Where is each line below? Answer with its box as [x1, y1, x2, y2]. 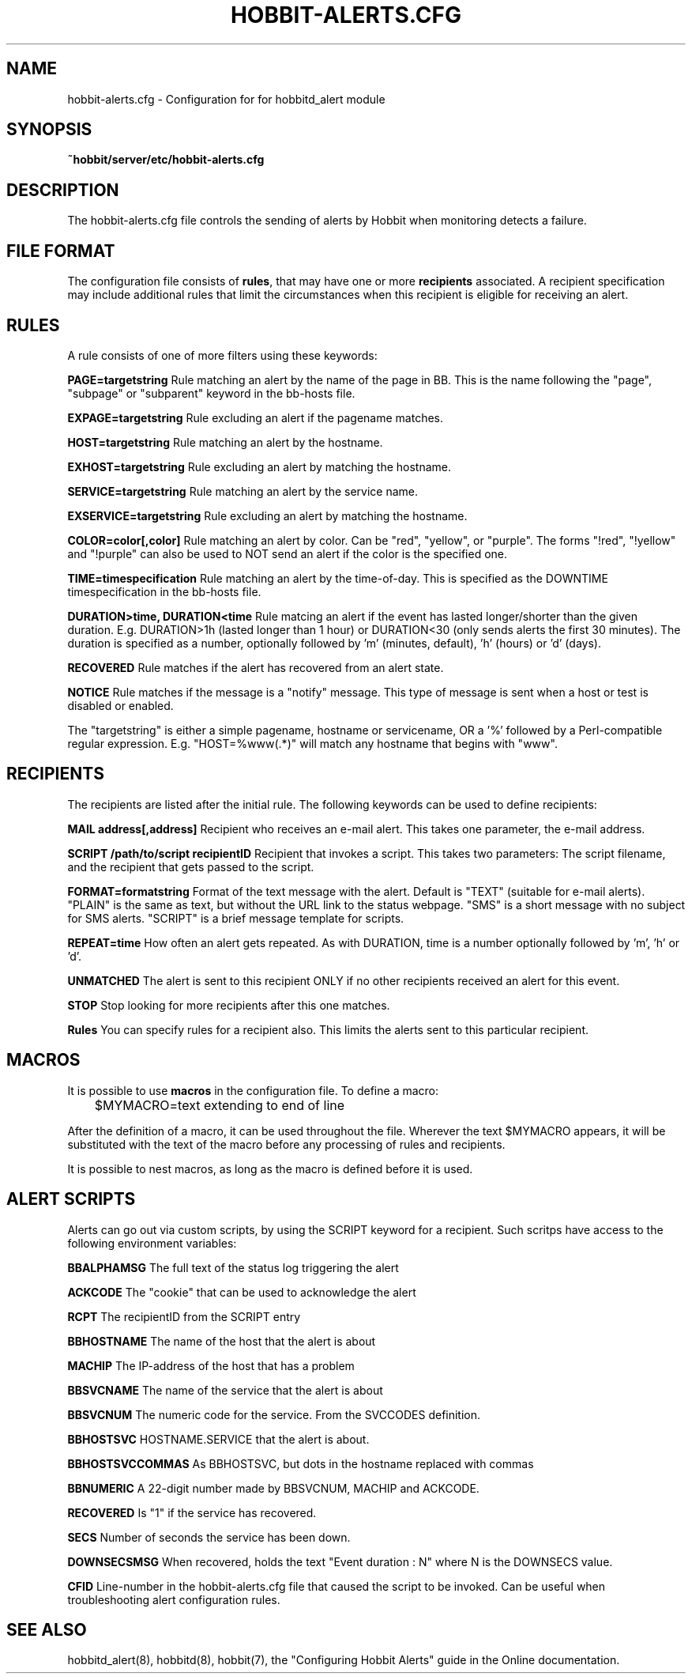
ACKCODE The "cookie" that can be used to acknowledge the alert [67, 1285, 416, 1299]
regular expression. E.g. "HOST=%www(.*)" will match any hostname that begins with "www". [67, 736, 558, 750]
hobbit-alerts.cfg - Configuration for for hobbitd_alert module [67, 92, 385, 106]
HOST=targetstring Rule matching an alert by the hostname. [67, 435, 383, 449]
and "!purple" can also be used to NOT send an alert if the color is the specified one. [67, 546, 508, 561]
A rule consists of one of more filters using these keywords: [67, 348, 378, 362]
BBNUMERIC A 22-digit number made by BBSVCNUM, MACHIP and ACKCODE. [67, 1481, 480, 1495]
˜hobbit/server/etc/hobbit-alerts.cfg [67, 153, 265, 167]
